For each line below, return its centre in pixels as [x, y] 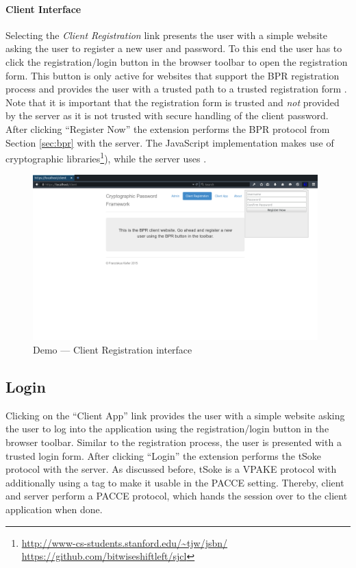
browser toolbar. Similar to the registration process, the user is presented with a [174, 442]
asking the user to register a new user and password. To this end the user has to [174, 48]
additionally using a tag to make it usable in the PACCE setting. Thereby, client [175, 482]
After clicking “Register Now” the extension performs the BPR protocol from [168, 128]
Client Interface [43, 9]
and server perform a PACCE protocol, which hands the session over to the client [177, 496]
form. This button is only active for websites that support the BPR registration [173, 75]
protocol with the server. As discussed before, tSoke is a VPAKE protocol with [171, 469]
